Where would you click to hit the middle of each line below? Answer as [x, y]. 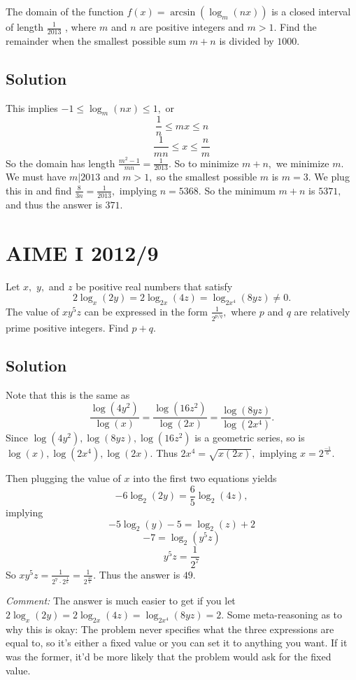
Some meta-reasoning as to [284, 615]
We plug [332, 177]
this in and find [39, 190]
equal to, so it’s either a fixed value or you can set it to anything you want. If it [177, 643]
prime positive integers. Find [67, 327]
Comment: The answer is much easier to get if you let [121, 601]
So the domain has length [60, 163]
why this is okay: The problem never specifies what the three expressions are [170, 629]
